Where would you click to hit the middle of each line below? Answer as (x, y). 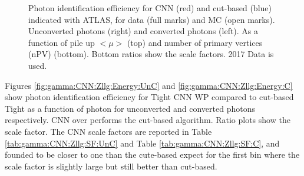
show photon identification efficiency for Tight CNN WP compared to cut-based (149, 97)
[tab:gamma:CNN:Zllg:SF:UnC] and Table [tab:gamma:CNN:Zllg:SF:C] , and (142, 143)
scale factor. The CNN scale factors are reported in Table (108, 131)
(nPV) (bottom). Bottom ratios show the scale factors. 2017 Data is (151, 54)
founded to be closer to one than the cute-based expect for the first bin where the (152, 155)
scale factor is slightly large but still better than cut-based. (111, 166)
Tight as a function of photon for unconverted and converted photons (130, 108)
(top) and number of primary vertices (195, 42)
